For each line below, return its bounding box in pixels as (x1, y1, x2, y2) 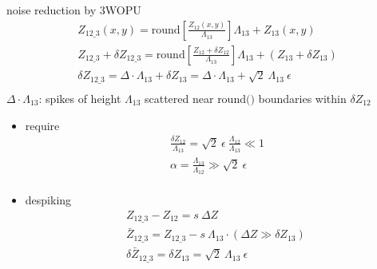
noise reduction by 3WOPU (6, 2, 141, 18)
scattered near (144, 89, 214, 106)
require (25, 117, 60, 133)
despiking (25, 192, 72, 208)
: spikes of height (38, 89, 121, 106)
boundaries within (258, 89, 347, 106)
